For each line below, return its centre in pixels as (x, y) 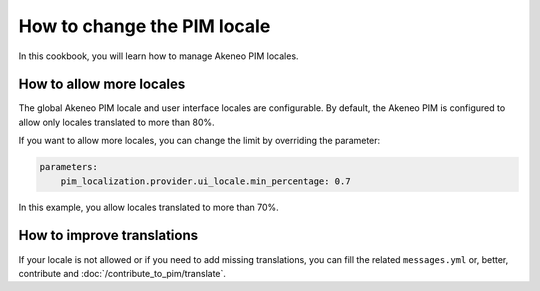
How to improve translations (108, 235)
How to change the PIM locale (144, 26)
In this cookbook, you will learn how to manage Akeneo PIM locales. (158, 56)
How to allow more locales (102, 84)
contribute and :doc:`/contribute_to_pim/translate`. (122, 273)
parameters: (69, 167)
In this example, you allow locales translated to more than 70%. (148, 207)
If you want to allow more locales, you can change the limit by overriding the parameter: (199, 141)
